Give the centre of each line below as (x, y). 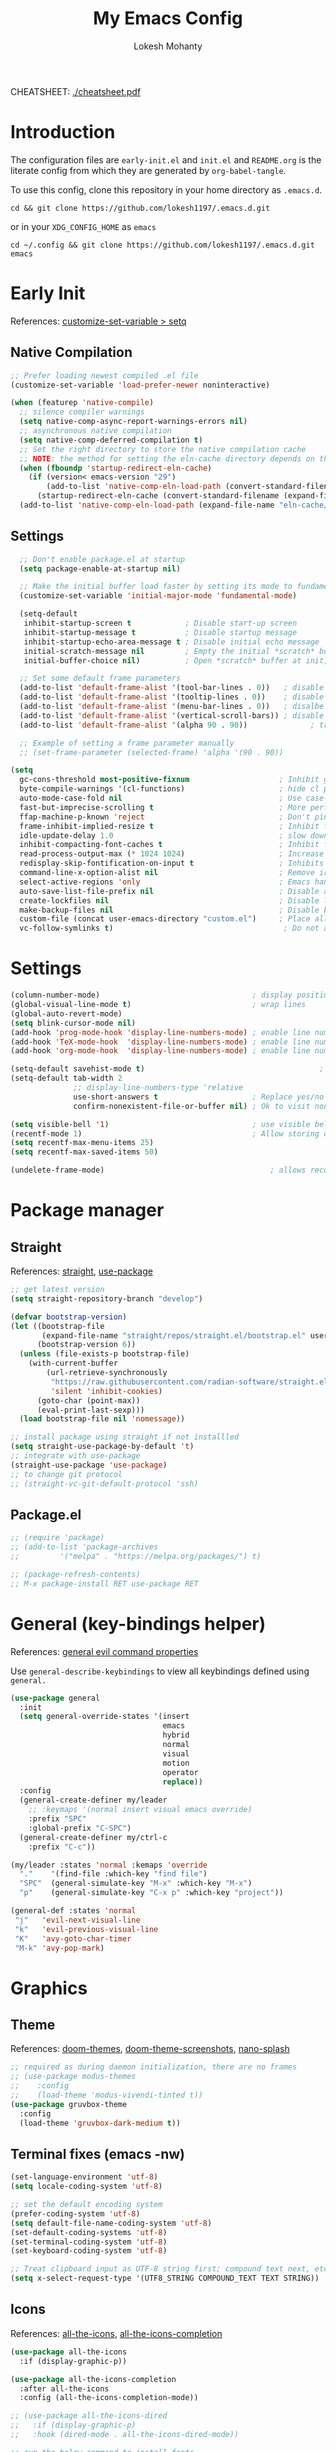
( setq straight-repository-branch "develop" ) (106, 1298)
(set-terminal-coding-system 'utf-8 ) (89, 2242)
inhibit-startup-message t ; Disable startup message (160, 632)
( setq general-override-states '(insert (104, 1717)
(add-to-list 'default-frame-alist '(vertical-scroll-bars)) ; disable (172, 715)
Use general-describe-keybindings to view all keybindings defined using (160, 1671)
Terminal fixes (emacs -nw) (98, 2153)
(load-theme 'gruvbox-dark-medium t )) (100, 2123)
